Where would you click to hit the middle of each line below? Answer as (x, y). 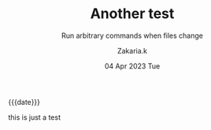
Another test (132, 14)
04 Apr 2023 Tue (132, 66)
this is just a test (35, 117)
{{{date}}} (24, 102)
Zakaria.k (132, 50)
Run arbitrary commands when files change (132, 35)
